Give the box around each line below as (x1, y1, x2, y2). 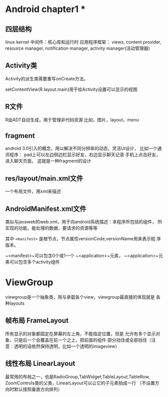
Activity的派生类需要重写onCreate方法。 (5, 75, 89, 81)
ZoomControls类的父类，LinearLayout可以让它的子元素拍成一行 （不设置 (5, 380, 155, 386)
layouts (9, 300, 25, 306)
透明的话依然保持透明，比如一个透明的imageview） (14, 343, 120, 349)
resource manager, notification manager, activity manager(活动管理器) (5, 45, 150, 51)
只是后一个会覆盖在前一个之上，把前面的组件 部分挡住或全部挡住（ (14, 337, 151, 343)
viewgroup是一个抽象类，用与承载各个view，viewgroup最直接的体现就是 (5, 294, 155, 300)
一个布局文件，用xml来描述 (5, 188, 61, 194)
